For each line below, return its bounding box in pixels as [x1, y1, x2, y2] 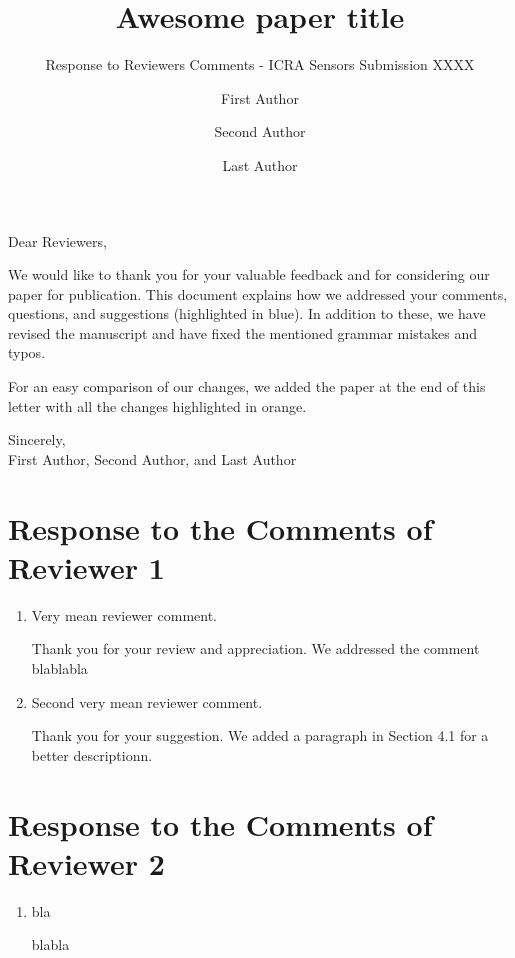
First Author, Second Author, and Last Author [8, 448, 297, 469]
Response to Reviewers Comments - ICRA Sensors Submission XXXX [45, 54, 475, 75]
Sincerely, [8, 429, 66, 450]
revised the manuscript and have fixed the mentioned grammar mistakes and [8, 322, 478, 343]
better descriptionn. [31, 744, 153, 765]
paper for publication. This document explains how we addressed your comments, [8, 283, 508, 304]
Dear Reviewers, [8, 230, 107, 251]
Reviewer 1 [8, 546, 165, 587]
